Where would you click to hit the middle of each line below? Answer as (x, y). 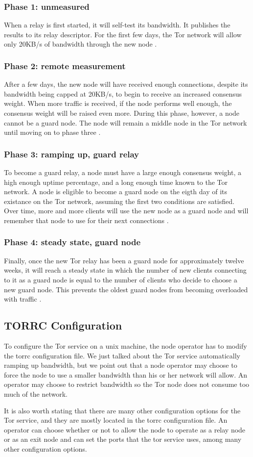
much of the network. (36, 394)
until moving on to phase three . (52, 132)
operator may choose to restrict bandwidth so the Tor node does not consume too (127, 384)
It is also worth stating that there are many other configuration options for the (122, 410)
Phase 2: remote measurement (65, 65)
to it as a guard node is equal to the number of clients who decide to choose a (121, 279)
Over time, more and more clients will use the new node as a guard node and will (126, 211)
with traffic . (23, 299)
